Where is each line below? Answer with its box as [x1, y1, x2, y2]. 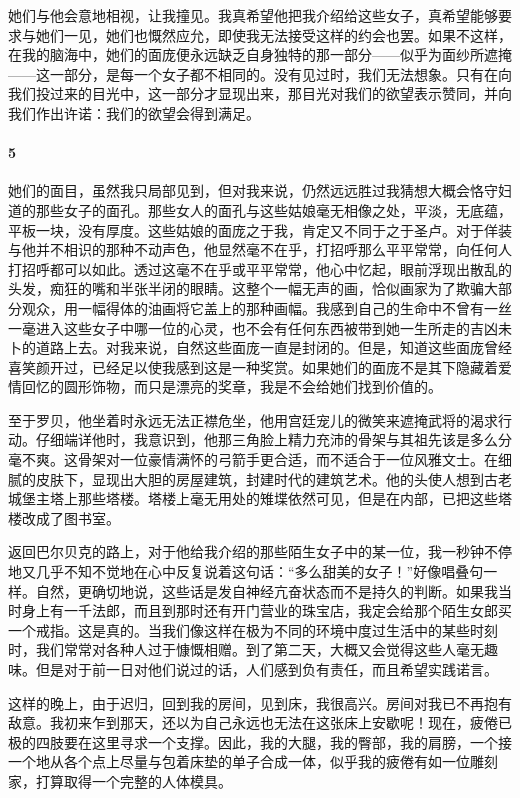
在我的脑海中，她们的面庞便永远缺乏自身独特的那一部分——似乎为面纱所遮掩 [8, 44, 512, 65]
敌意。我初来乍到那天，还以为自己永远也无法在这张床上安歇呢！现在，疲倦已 [8, 712, 512, 733]
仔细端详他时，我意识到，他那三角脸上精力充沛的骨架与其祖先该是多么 [35, 429, 498, 450]
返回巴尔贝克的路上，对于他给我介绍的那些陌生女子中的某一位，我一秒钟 [8, 541, 484, 562]
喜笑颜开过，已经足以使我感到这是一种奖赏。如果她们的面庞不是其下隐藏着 [8, 356, 498, 377]
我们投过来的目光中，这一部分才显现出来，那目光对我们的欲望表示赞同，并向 [8, 83, 512, 104]
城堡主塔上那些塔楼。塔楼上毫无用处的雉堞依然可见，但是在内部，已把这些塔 [8, 488, 512, 509]
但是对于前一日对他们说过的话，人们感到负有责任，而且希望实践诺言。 [35, 659, 498, 680]
